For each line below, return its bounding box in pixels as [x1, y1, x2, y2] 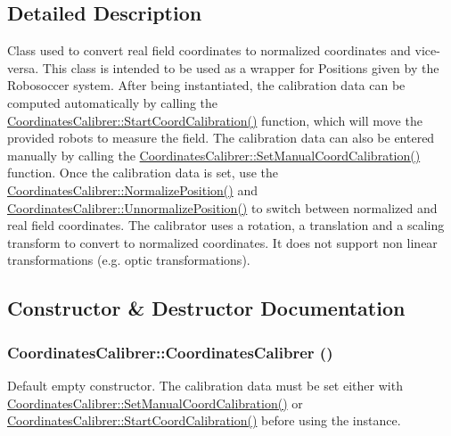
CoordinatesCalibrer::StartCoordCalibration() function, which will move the [7, 111, 422, 129]
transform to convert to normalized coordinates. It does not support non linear [7, 233, 438, 251]
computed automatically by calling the [7, 93, 218, 111]
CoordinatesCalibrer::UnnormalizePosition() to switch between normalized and [7, 198, 438, 217]
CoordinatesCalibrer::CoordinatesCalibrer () [7, 341, 333, 363]
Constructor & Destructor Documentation [7, 294, 406, 322]
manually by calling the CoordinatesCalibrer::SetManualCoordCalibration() [7, 145, 421, 164]
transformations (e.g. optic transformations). [7, 251, 250, 269]
